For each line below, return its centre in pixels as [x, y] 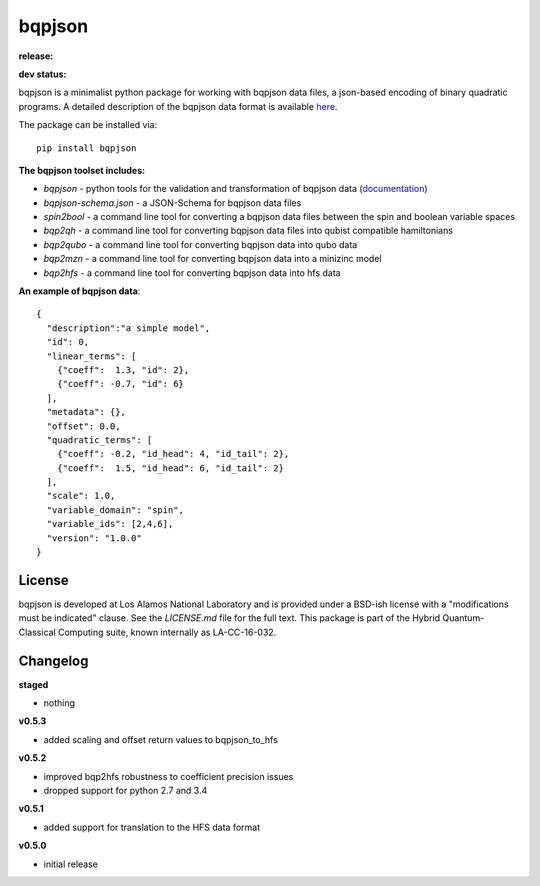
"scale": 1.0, [81, 496]
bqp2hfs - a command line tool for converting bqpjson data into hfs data [192, 272]
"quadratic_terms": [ [99, 439]
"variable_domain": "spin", [115, 509]
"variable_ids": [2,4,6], [110, 524]
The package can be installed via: [88, 125]
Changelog [53, 660]
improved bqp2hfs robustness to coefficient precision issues [168, 776]
